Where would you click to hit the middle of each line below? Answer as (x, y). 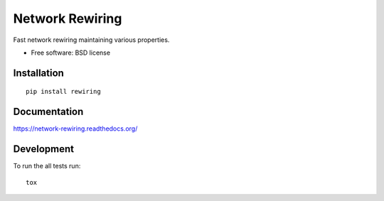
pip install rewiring (63, 92)
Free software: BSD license (70, 53)
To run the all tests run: (47, 166)
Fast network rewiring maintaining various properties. (91, 40)
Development (44, 149)
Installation (38, 73)
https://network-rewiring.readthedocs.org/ (75, 129)
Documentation (48, 112)
